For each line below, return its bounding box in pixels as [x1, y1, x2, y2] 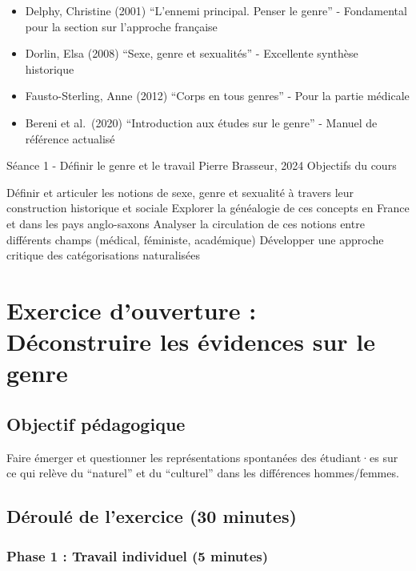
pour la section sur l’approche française [25, 18, 218, 34]
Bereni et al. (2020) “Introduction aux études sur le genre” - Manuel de [25, 114, 378, 131]
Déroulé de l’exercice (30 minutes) [6, 504, 297, 529]
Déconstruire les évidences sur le [6, 325, 375, 358]
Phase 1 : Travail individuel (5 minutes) [6, 545, 268, 565]
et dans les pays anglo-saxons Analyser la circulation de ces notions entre [6, 215, 365, 231]
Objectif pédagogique [6, 411, 186, 436]
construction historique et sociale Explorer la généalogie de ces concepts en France [6, 199, 410, 216]
